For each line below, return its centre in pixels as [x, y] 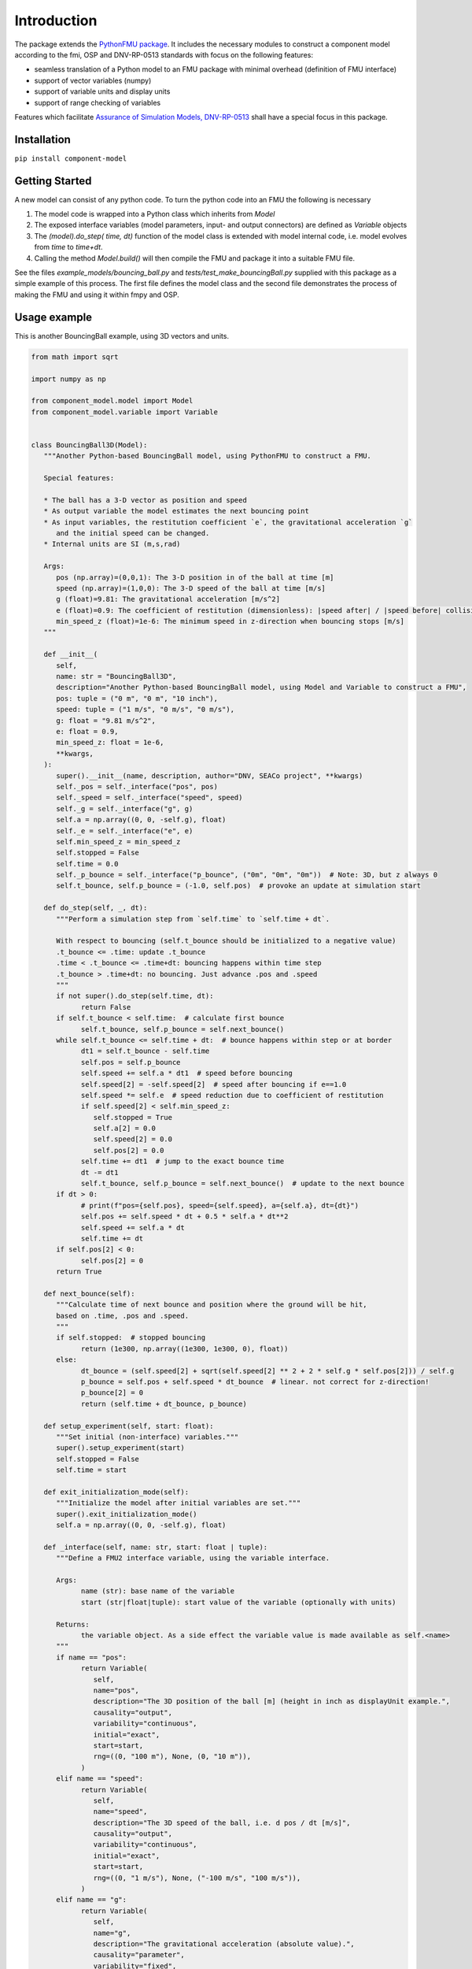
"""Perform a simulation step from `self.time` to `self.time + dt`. [193, 919]
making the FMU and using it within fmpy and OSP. [97, 295]
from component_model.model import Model [112, 401]
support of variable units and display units [102, 91]
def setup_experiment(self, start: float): [129, 1426]
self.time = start [92, 1470]
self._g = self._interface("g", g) [125, 808]
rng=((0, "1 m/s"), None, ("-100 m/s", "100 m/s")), [197, 1878]
